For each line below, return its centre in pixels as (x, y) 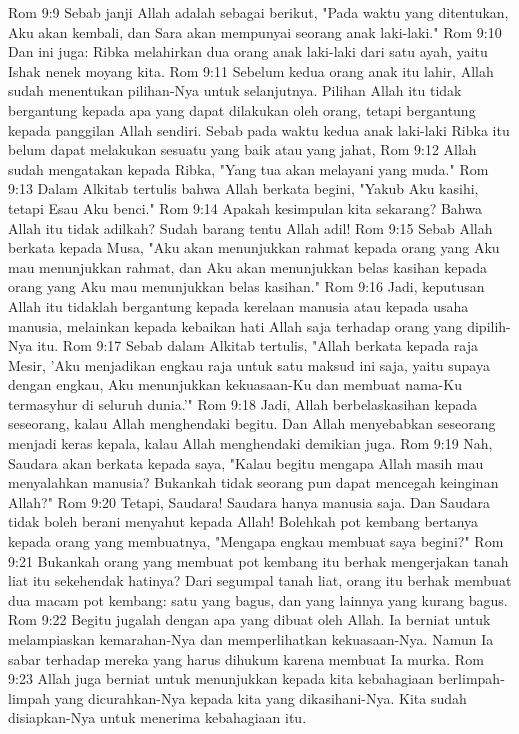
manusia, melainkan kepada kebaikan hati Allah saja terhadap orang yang (235, 325)
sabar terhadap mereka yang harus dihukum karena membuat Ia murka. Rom (246, 658)
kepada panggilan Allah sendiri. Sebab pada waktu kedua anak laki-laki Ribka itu (259, 129)
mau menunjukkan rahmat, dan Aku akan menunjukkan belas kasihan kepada (247, 266)
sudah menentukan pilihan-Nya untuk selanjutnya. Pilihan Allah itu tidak (235, 90)
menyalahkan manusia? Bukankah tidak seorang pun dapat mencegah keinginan (253, 482)
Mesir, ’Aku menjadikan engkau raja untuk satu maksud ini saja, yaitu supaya (249, 364)
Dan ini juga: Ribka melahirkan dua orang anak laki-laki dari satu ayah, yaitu (248, 51)
